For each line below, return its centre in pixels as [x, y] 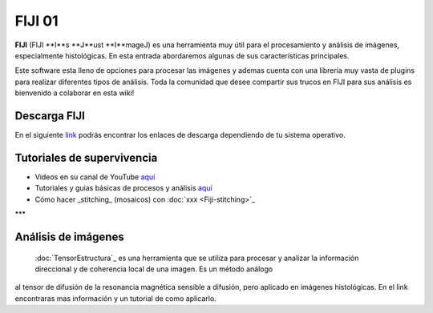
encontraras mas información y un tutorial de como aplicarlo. [115, 298]
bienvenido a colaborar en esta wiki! [75, 93]
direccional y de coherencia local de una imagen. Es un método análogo [154, 269]
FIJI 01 [37, 21]
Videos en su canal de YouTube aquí [95, 177]
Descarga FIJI [50, 116]
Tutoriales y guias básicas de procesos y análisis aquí [123, 188]
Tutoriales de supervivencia [86, 157]
